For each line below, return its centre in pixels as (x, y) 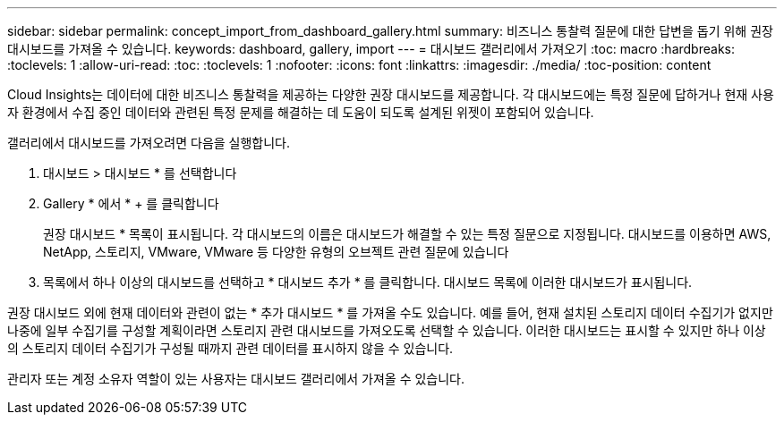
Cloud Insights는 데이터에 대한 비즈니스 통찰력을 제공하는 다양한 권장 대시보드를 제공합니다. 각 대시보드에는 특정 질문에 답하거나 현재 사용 (391, 94)
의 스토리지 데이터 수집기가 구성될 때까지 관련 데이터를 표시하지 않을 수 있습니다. (230, 348)
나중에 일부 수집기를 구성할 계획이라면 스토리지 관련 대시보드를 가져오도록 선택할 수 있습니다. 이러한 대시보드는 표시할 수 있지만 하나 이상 (387, 330)
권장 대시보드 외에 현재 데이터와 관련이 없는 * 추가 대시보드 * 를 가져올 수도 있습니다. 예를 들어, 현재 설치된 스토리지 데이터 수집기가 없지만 (390, 312)
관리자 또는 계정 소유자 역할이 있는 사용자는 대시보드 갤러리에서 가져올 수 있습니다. (236, 379)
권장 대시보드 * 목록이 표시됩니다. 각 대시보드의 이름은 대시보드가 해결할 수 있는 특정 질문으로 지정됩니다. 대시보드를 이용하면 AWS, (407, 234)
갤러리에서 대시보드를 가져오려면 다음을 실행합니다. (149, 143)
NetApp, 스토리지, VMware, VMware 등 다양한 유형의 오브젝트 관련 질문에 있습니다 (276, 252)
